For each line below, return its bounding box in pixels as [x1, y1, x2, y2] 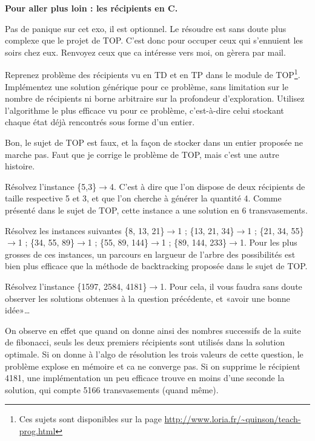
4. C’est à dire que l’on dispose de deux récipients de [109, 180, 305, 192]
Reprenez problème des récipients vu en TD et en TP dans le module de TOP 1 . [5, 67, 300, 81]
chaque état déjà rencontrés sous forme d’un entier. [5, 116, 195, 128]
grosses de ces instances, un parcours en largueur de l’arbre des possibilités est [5, 247, 296, 260]
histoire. [5, 160, 35, 172]
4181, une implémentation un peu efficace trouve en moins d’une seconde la [5, 371, 285, 384]
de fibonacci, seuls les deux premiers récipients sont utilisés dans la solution [5, 336, 285, 348]
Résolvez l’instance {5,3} [5, 180, 97, 192]
